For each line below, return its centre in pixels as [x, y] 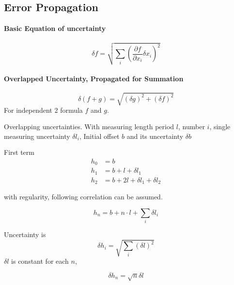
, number [192, 127]
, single [220, 127]
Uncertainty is [25, 234]
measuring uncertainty [37, 136]
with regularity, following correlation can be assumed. [83, 197]
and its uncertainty [155, 136]
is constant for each [40, 261]
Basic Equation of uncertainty [55, 28]
